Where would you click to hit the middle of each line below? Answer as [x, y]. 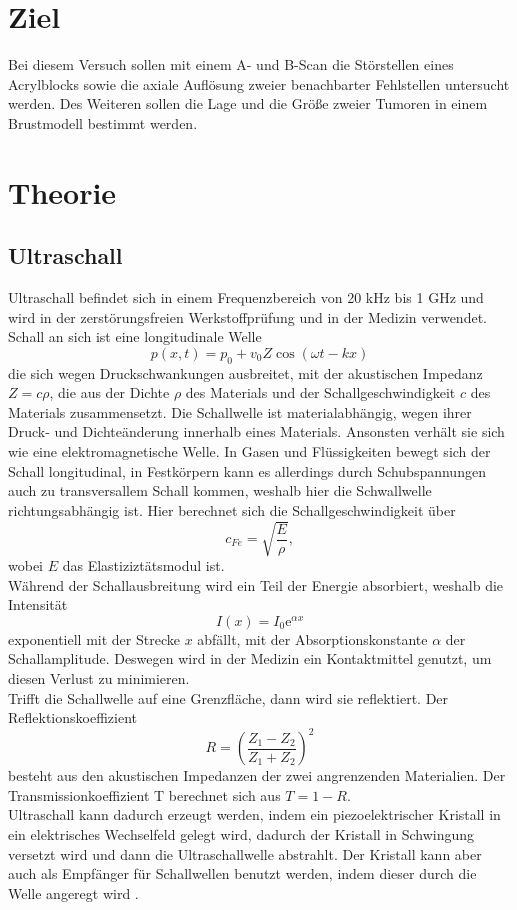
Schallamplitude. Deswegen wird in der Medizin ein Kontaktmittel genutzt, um [250, 658]
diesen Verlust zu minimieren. [99, 677]
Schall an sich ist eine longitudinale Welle [135, 336]
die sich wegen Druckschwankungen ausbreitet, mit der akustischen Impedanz [245, 372]
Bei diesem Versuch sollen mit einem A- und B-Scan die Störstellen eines [231, 64]
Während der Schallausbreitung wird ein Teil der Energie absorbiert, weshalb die [256, 584]
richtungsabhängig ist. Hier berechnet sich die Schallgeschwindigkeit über [232, 509]
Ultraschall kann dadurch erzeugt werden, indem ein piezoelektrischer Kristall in [254, 814]
